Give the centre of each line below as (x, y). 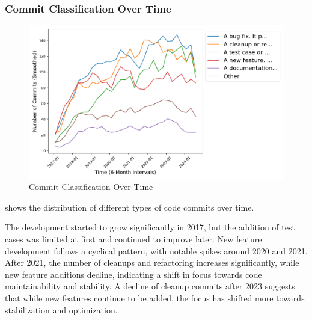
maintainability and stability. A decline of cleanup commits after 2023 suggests (150, 286)
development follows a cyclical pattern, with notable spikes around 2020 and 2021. (156, 251)
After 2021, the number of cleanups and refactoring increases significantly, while (152, 263)
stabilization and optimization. (61, 309)
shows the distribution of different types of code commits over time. (130, 207)
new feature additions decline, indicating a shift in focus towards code (133, 274)
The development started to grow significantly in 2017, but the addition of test (150, 227)
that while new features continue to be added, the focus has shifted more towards (155, 297)
